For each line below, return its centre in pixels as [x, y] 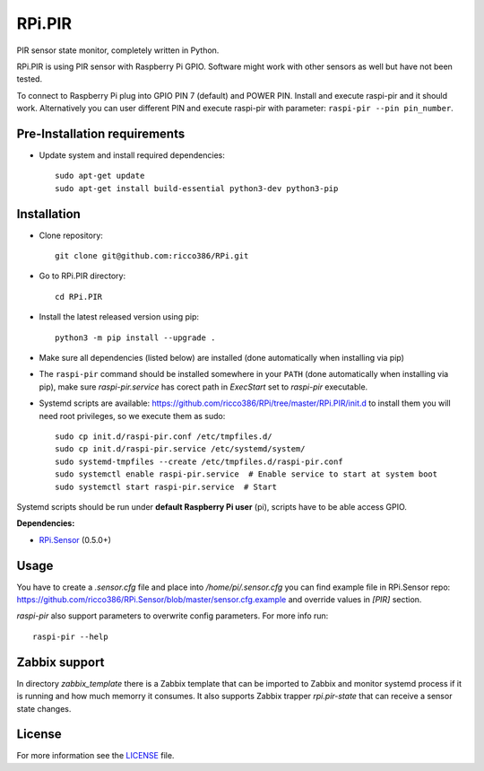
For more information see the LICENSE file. [95, 756]
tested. [30, 79]
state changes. [44, 708]
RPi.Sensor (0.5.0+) [75, 539]
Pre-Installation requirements [101, 133]
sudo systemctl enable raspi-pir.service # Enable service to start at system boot [246, 474]
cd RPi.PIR [79, 297]
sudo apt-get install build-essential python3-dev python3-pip [197, 188]
